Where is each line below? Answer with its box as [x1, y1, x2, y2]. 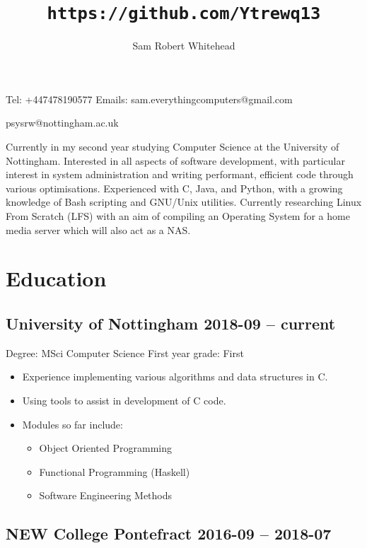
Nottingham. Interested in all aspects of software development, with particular [6, 153, 345, 168]
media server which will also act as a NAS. [6, 222, 191, 237]
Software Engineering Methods [39, 488, 173, 503]
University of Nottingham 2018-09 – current [6, 312, 336, 334]
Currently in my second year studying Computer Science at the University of [6, 139, 339, 154]
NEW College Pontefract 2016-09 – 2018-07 [6, 523, 332, 544]
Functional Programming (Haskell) [39, 464, 190, 479]
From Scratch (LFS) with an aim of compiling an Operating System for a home [6, 209, 350, 223]
